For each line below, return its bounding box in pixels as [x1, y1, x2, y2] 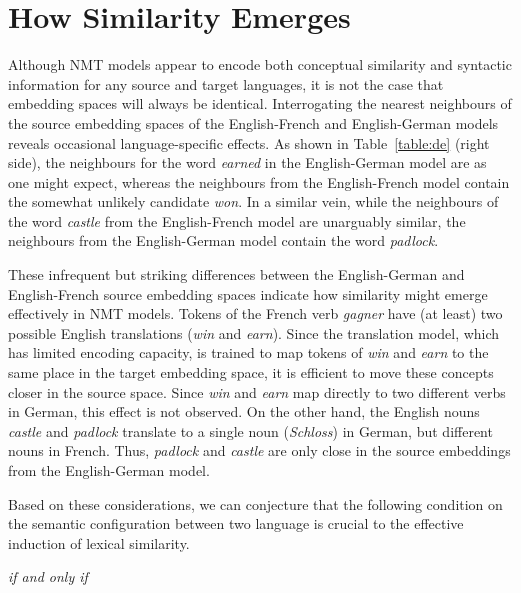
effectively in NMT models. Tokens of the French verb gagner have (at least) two [8, 303, 503, 324]
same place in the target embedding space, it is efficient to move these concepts [8, 362, 494, 383]
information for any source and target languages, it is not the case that [8, 73, 444, 94]
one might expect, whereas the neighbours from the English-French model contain [8, 171, 510, 192]
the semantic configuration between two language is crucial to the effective [8, 513, 464, 534]
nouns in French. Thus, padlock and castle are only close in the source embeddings [8, 440, 511, 461]
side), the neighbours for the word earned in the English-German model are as [8, 152, 487, 173]
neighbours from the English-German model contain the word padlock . [8, 230, 439, 251]
